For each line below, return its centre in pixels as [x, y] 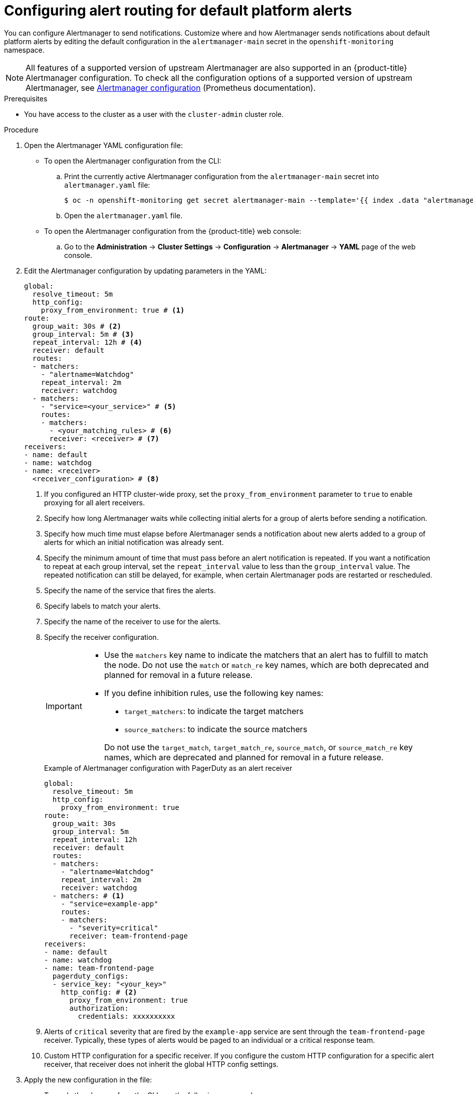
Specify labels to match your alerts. [102, 606]
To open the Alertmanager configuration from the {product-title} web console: [173, 231]
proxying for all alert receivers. [94, 502]
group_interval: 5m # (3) [83, 334]
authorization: [99, 1008]
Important [64, 706]
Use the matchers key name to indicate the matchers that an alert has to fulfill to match [266, 655]
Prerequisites [26, 98]
